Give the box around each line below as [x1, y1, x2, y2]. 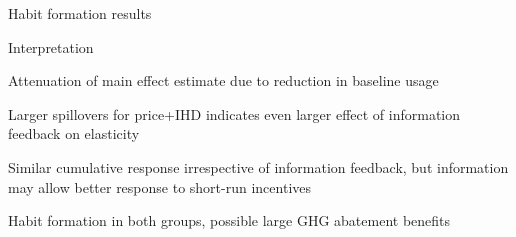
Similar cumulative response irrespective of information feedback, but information [8, 156, 509, 177]
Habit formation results [8, 3, 152, 23]
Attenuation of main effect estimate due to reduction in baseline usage [8, 70, 439, 91]
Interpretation [8, 36, 94, 57]
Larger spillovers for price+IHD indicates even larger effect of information [8, 103, 461, 124]
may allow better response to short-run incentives [8, 176, 312, 197]
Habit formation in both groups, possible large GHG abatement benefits [8, 210, 451, 231]
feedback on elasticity [8, 123, 140, 144]
